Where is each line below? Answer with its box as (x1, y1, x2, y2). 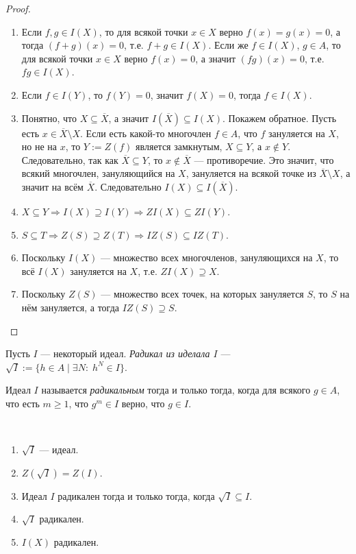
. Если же (208, 38, 249, 52)
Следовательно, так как (21, 152, 118, 167)
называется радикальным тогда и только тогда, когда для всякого (41, 383, 311, 397)
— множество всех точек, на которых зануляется (101, 287, 304, 301)
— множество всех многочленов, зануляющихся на (100, 250, 313, 265)
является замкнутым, (136, 139, 222, 154)
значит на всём (21, 179, 84, 193)
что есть (5, 396, 40, 410)
